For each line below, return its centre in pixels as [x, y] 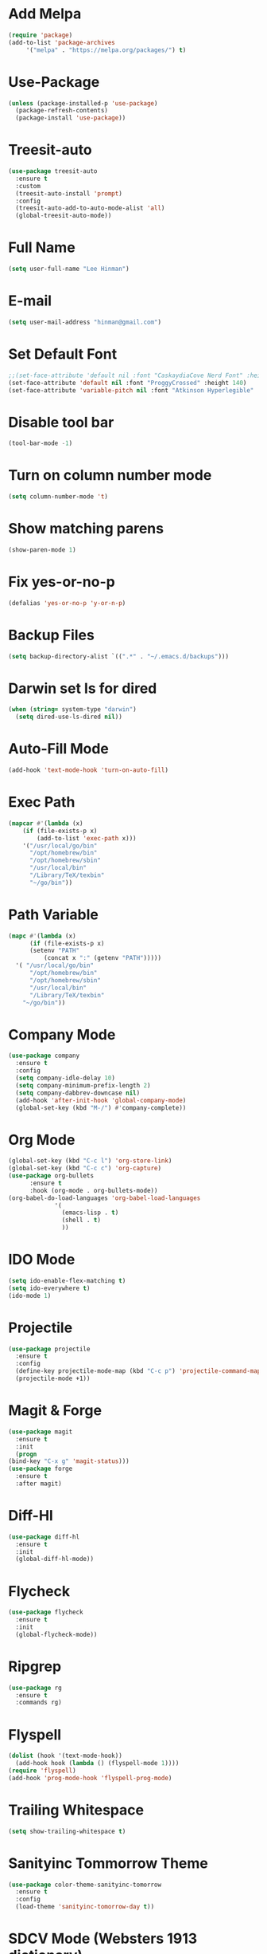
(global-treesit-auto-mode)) [64, 216]
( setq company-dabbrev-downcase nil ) [78, 1093]
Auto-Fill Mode [59, 749]
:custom [28, 186]
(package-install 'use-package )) [71, 118]
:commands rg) [39, 1703]
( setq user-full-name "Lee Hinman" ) [69, 269]
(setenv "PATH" [54, 951]
